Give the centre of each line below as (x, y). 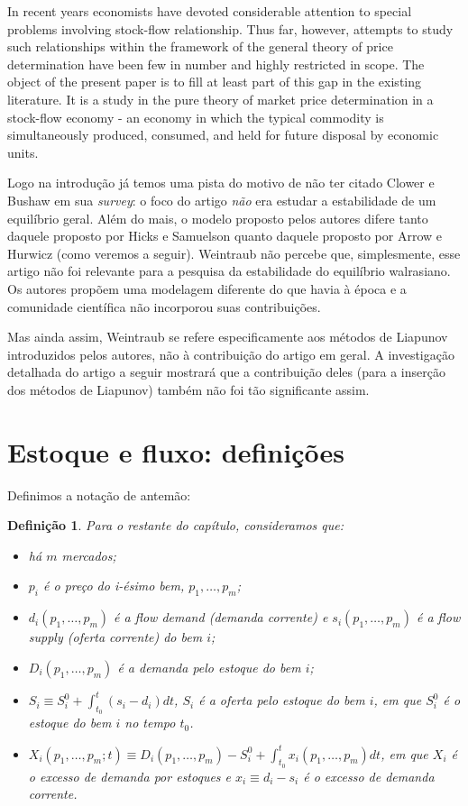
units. (23, 152)
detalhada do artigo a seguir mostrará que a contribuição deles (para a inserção (226, 372)
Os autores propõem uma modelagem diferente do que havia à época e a (207, 288)
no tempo (150, 723)
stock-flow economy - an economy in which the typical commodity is (196, 117)
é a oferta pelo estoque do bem (282, 700)
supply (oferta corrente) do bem (115, 637)
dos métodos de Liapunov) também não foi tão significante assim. (188, 389)
